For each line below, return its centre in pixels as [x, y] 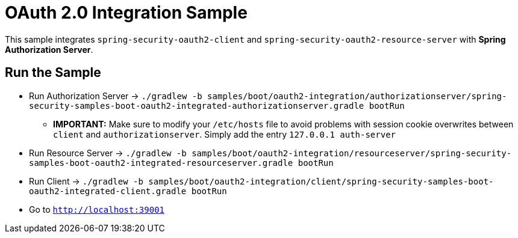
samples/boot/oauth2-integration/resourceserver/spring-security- [352, 153]
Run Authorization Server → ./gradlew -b [116, 96]
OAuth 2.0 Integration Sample [126, 13]
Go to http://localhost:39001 [97, 209]
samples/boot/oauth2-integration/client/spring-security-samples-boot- [321, 181]
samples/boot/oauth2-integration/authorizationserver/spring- [357, 96]
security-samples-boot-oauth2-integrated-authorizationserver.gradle [197, 105]
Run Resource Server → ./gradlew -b [108, 153]
